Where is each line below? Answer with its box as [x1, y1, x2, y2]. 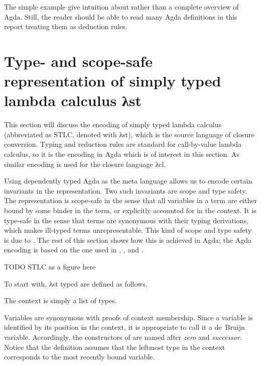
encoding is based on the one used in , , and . [4, 244, 144, 255]
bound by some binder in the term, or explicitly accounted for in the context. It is [4, 205, 256, 216]
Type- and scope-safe [4, 50, 153, 71]
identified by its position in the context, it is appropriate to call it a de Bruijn [4, 322, 245, 332]
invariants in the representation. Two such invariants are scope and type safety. [4, 185, 247, 196]
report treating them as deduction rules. [4, 21, 127, 32]
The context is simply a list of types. [4, 295, 117, 306]
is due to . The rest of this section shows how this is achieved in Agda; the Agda [4, 234, 251, 245]
